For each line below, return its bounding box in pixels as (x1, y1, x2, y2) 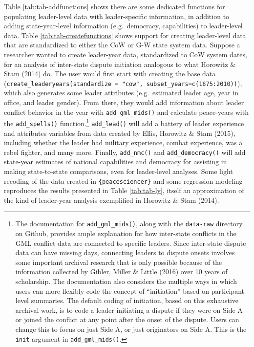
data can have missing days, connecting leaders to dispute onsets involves (15, 247, 235, 258)
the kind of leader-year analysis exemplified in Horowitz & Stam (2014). (4, 195, 219, 205)
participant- (211, 285, 247, 296)
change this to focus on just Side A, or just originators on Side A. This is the (15, 324, 247, 334)
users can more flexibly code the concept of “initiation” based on (15, 285, 209, 296)
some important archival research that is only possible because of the (15, 257, 222, 267)
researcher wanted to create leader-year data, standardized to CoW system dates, (4, 49, 247, 59)
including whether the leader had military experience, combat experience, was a (4, 137, 243, 148)
